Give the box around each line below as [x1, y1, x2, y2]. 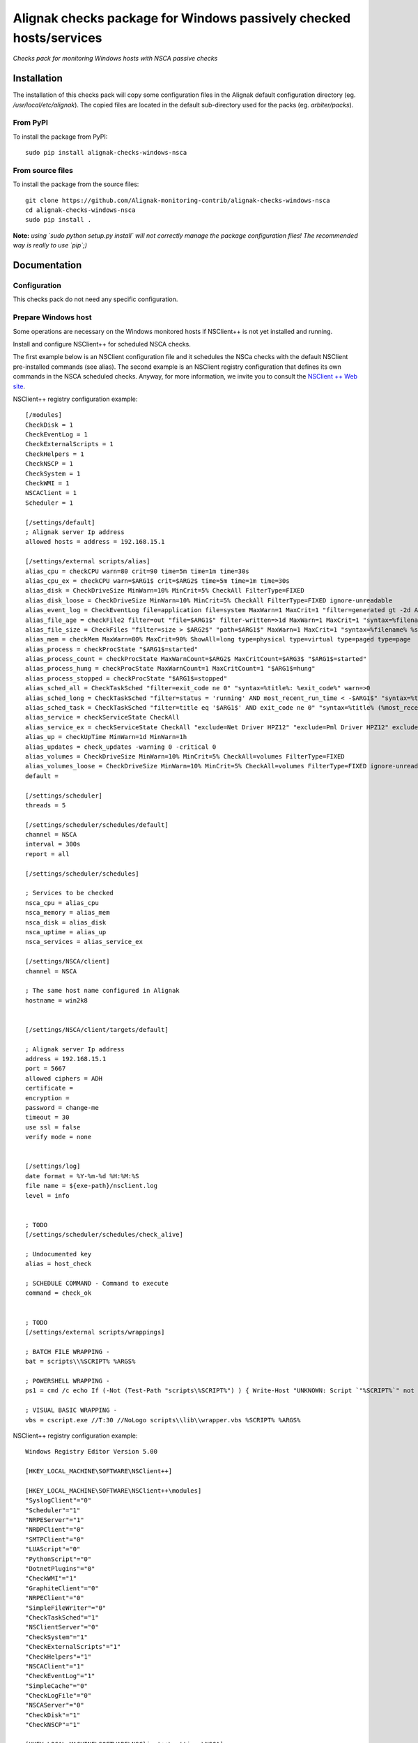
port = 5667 [25, 1065, 66, 1073]
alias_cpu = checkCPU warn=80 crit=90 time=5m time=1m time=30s [25, 567, 250, 575]
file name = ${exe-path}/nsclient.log [25, 1182, 158, 1190]
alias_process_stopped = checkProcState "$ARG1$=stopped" [25, 674, 228, 683]
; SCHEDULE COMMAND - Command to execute [25, 1279, 169, 1288]
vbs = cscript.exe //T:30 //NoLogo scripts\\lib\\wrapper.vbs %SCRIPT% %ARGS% [25, 1416, 301, 1424]
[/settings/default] [25, 518, 95, 526]
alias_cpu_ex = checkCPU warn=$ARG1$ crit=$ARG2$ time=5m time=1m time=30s [25, 577, 290, 585]
